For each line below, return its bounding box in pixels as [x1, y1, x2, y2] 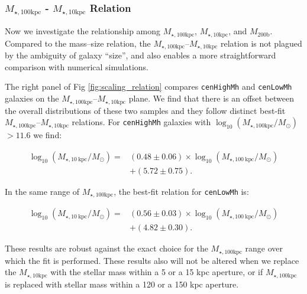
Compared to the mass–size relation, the [5, 37, 151, 49]
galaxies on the [5, 92, 59, 104]
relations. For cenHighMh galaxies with [72, 116, 211, 128]
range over [245, 242, 283, 254]
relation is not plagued [221, 37, 302, 49]
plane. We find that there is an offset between [128, 92, 295, 104]
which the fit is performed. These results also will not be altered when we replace [5, 254, 299, 266]
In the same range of [5, 185, 80, 197]
